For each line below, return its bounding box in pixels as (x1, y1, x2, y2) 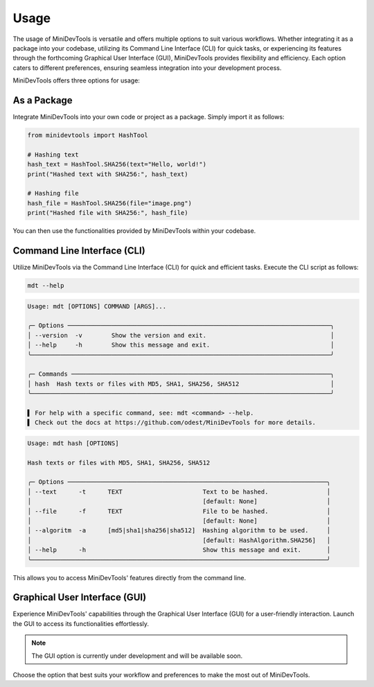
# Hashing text (27, 150, 79, 159)
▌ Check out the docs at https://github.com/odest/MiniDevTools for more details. (27, 419, 317, 426)
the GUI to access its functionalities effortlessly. (12, 619, 149, 627)
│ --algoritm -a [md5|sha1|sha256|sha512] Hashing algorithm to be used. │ (27, 527, 331, 534)
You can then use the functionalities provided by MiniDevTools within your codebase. (12, 227, 256, 235)
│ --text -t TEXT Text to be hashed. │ (27, 487, 331, 496)
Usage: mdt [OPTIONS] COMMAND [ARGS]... (27, 302, 166, 310)
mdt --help (27, 281, 64, 289)
